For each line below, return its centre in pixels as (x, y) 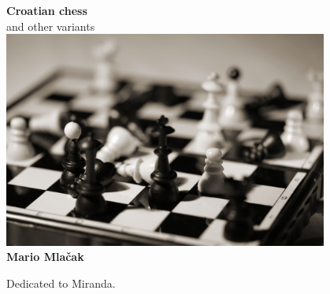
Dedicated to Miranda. (61, 283)
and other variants (51, 26)
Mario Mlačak (45, 257)
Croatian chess (47, 10)
